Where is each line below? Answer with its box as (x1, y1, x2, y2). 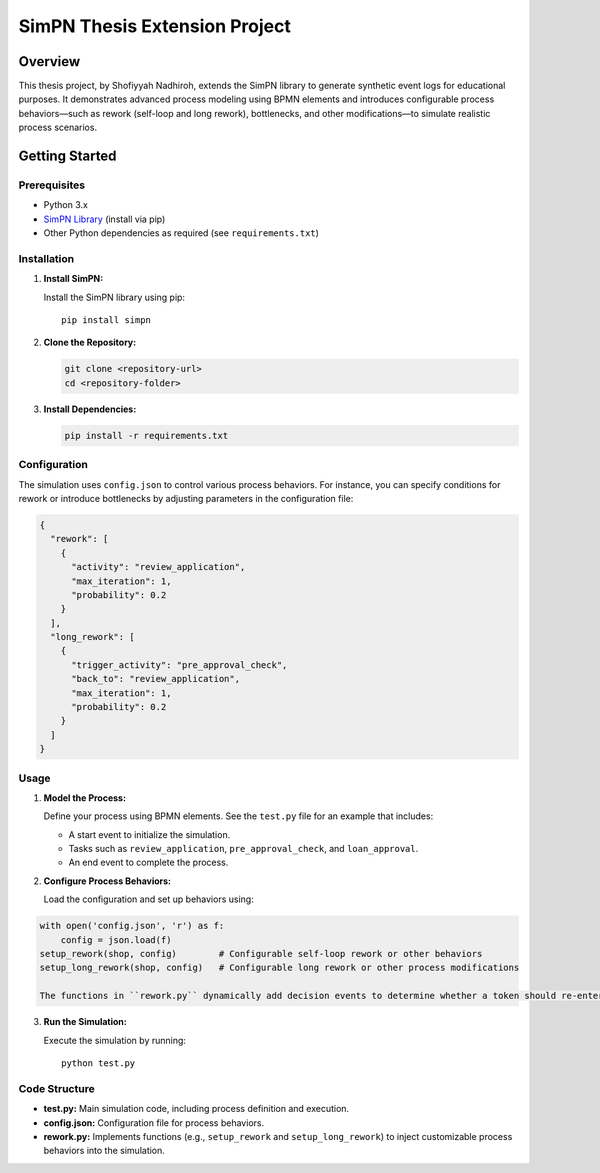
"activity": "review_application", (71, 561, 246, 573)
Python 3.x (43, 199, 89, 211)
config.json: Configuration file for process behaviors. (43, 1116, 265, 1129)
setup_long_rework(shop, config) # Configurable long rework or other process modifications (39, 962, 520, 974)
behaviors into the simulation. (43, 1145, 165, 1157)
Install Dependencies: (43, 403, 137, 415)
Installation (18, 251, 75, 265)
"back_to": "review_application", (71, 673, 240, 685)
